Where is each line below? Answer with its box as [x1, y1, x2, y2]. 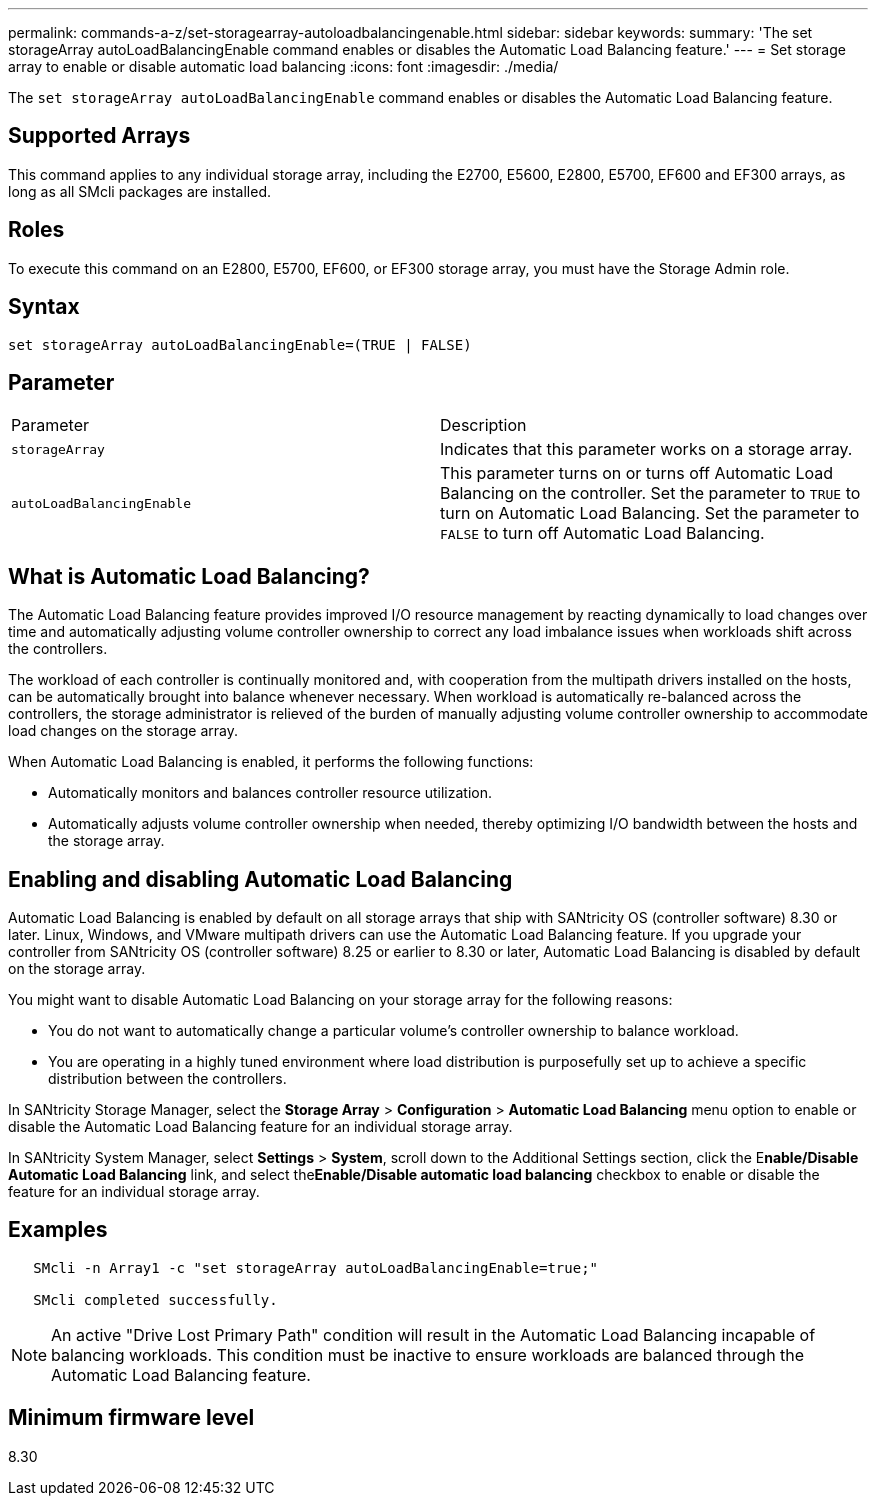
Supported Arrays [8, 123, 191, 149]
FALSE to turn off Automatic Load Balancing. [440, 523, 765, 544]
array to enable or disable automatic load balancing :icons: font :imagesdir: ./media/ [8, 58, 559, 75]
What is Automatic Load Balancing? [8, 563, 370, 589]
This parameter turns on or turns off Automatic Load [440, 463, 834, 484]
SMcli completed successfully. [33, 1291, 278, 1308]
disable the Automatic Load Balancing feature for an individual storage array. [8, 1118, 513, 1136]
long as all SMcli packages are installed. [8, 182, 271, 200]
